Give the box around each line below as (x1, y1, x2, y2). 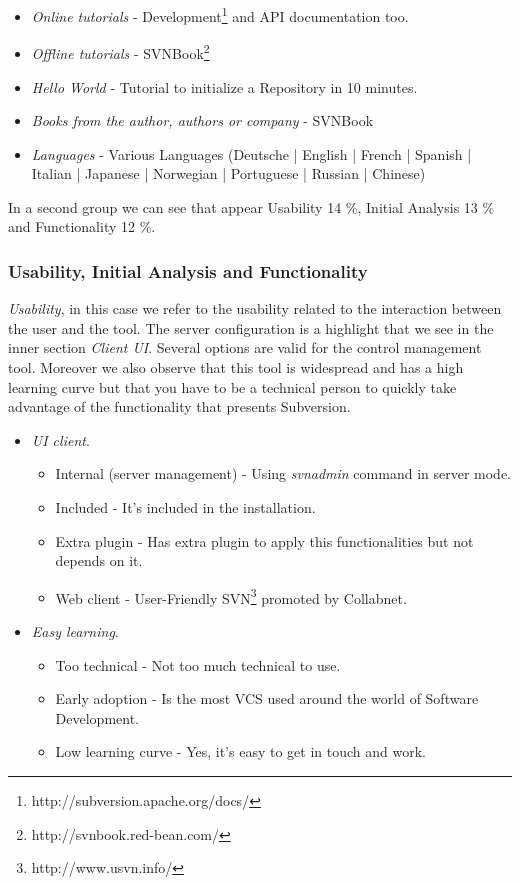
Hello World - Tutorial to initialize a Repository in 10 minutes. (31, 76, 418, 97)
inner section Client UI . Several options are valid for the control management (8, 337, 482, 358)
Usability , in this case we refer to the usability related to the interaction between (8, 298, 502, 319)
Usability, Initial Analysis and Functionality (8, 258, 368, 283)
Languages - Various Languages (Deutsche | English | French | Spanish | (31, 143, 472, 164)
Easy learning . (31, 621, 119, 642)
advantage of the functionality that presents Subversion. (8, 396, 351, 417)
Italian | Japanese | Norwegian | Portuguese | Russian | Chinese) (31, 163, 426, 184)
